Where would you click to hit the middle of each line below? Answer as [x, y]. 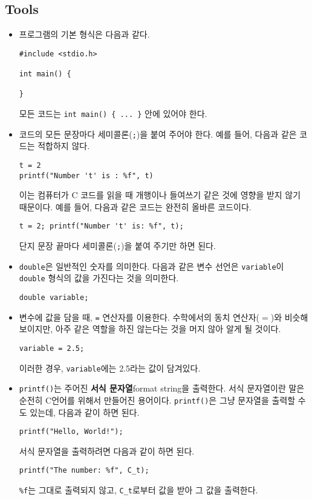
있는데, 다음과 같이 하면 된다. [85, 412]
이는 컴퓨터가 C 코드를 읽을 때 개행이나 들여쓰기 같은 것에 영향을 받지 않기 [160, 195]
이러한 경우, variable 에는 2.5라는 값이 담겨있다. [110, 368]
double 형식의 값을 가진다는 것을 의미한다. [99, 278]
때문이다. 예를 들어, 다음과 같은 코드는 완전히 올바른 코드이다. [135, 206]
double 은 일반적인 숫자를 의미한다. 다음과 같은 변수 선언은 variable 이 [151, 266]
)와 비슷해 [289, 317]
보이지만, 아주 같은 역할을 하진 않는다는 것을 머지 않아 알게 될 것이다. [150, 329]
